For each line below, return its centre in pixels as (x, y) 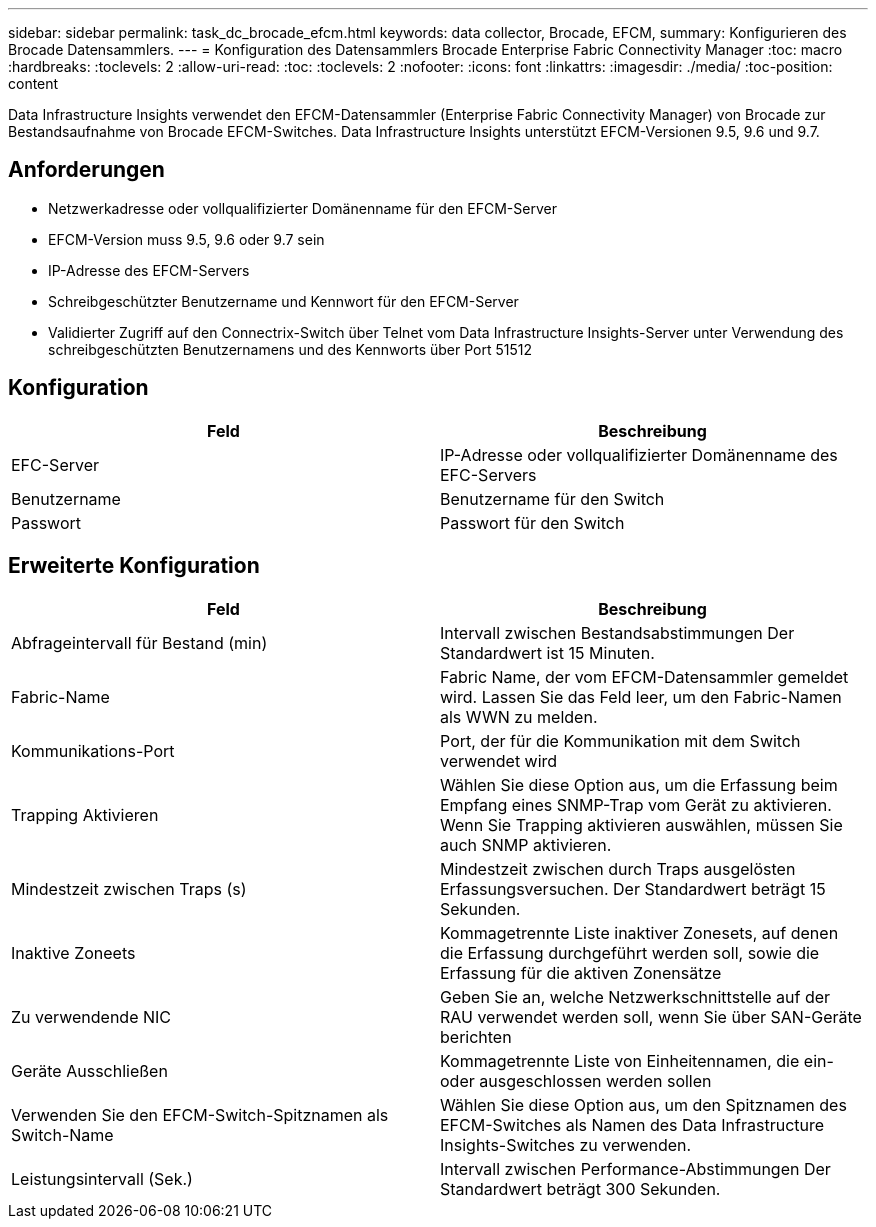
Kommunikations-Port (93, 750)
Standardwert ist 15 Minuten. (547, 652)
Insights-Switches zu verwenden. (566, 1144)
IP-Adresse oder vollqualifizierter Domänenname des (639, 454)
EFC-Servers (488, 474)
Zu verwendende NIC (91, 1016)
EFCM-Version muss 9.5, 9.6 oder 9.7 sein (186, 239)
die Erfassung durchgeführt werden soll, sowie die (630, 952)
